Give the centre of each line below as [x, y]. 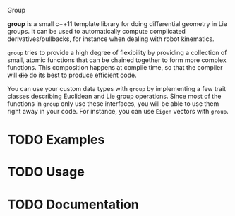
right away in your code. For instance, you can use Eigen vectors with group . [118, 111]
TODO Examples [56, 140]
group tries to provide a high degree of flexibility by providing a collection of [117, 53]
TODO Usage [46, 172]
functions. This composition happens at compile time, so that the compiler [115, 67]
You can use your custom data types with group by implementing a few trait [117, 89]
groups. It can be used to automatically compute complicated [96, 31]
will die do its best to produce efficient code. [72, 75]
